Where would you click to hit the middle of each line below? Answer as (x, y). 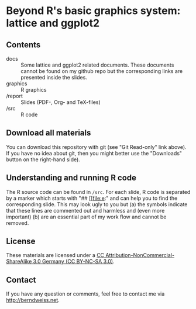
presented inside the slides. (54, 77)
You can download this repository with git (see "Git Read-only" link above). (96, 147)
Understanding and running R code (71, 178)
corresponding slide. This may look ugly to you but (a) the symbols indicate (97, 204)
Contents (23, 45)
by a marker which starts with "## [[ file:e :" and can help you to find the (92, 198)
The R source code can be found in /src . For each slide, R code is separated (98, 192)
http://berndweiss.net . (33, 300)
